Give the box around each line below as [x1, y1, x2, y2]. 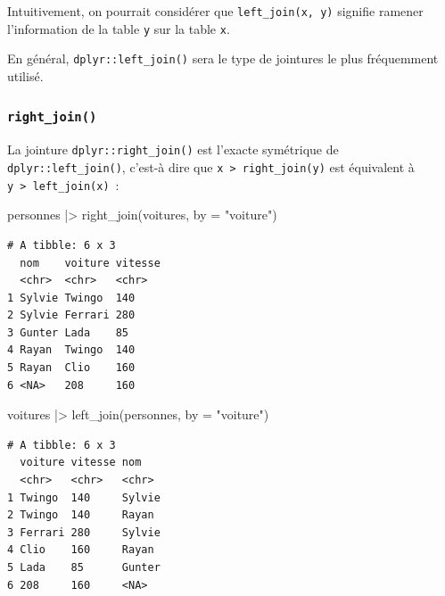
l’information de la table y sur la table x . [7, 19, 230, 37]
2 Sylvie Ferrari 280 [7, 309, 136, 322]
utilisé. [7, 66, 44, 85]
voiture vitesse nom [20, 456, 142, 469]
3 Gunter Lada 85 [7, 326, 129, 339]
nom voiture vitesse [20, 256, 161, 269]
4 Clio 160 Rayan [7, 543, 154, 557]
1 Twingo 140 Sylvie [7, 491, 161, 504]
